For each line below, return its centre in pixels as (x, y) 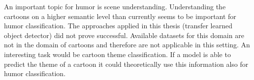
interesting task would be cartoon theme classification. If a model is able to (117, 54)
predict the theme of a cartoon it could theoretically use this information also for (126, 64)
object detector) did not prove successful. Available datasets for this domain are (124, 35)
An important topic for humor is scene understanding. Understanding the (115, 6)
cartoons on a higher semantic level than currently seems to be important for (120, 16)
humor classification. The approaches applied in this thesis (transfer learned (118, 26)
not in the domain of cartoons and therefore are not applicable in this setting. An (127, 45)
